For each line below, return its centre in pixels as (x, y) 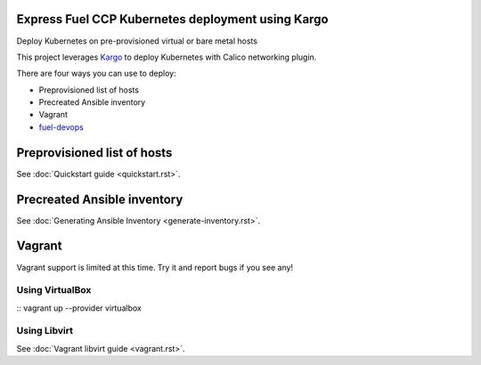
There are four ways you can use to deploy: (97, 73)
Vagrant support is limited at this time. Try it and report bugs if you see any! (155, 267)
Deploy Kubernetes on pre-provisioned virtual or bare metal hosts (137, 41)
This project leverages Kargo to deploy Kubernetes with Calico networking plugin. (167, 57)
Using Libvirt (45, 331)
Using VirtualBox (54, 290)
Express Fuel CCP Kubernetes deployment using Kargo (172, 19)
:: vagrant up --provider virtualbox (79, 308)
